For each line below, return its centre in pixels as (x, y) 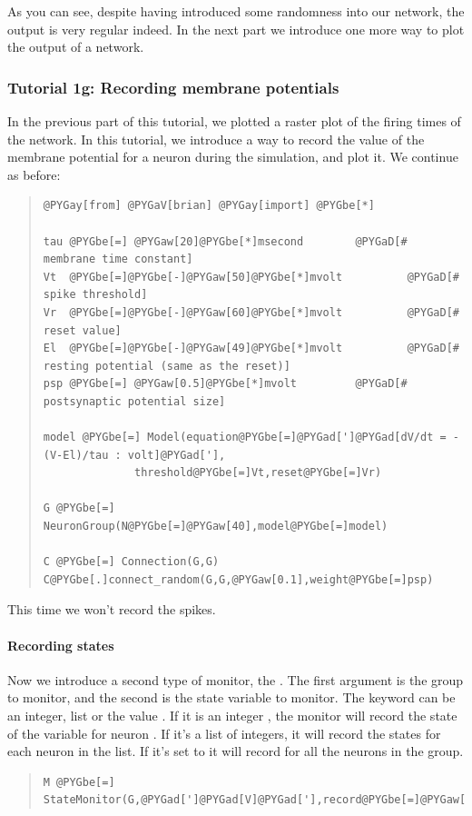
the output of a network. (76, 47)
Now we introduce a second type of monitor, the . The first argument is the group (236, 679)
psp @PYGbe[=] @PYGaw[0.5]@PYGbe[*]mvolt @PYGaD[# (225, 384)
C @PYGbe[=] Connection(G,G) (131, 562)
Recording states (61, 645)
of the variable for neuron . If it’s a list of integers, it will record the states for (224, 733)
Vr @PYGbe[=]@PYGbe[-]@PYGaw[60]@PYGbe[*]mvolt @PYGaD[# (251, 312)
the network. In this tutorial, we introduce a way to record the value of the (216, 139)
